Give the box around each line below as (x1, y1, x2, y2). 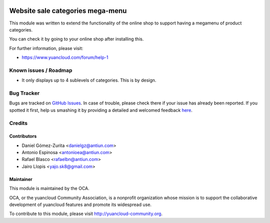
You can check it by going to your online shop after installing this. (9, 36, 144, 42)
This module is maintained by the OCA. (9, 185, 89, 191)
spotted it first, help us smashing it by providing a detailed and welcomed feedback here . (9, 107, 192, 113)
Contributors (9, 133, 37, 139)
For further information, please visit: (9, 45, 83, 51)
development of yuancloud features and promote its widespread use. (9, 201, 152, 207)
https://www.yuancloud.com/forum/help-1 (21, 54, 108, 60)
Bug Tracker (9, 89, 40, 96)
